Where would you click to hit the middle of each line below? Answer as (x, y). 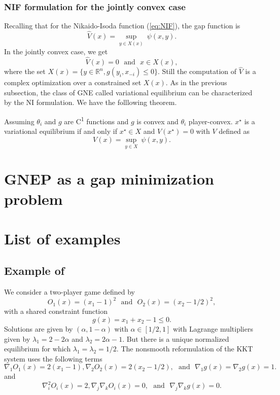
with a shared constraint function (56, 311)
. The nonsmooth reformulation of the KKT (185, 349)
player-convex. (211, 121)
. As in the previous (196, 82)
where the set (25, 71)
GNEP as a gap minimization (109, 179)
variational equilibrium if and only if (61, 131)
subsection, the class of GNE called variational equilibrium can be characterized (128, 92)
